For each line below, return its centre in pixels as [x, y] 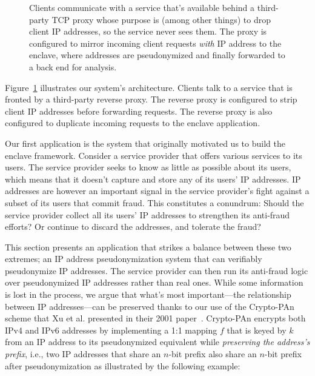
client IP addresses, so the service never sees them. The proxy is [148, 31]
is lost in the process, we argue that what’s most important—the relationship [148, 294]
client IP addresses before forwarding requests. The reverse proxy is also [139, 111]
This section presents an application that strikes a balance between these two [148, 247]
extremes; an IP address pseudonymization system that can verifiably [134, 259]
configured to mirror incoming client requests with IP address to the [155, 43]
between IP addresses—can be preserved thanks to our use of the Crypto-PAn [150, 306]
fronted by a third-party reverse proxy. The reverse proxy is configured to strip [151, 99]
